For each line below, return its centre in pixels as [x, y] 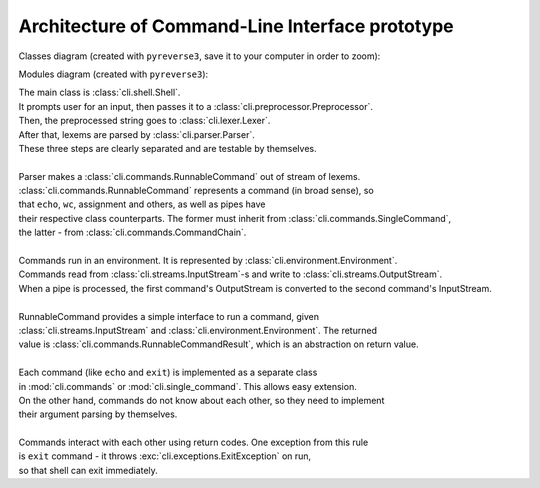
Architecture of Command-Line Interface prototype [236, 26]
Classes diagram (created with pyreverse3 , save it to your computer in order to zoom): [199, 56]
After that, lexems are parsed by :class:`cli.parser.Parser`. [136, 134]
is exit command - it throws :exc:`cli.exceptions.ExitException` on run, [165, 456]
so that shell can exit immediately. [88, 470]
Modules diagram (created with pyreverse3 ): [113, 74]
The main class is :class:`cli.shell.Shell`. [99, 92]
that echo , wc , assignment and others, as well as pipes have [142, 204]
